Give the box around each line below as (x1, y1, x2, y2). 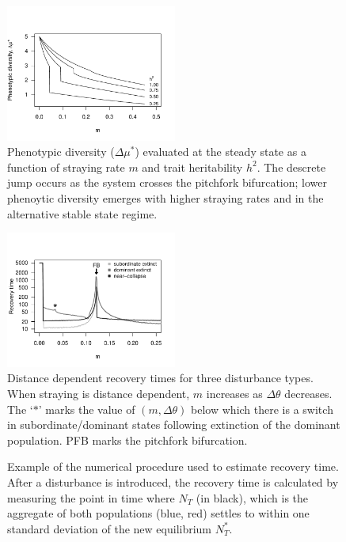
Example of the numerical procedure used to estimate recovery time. (7, 458, 339, 475)
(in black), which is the (196, 489, 309, 506)
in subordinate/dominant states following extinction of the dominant (7, 416, 340, 433)
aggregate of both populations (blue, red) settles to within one (7, 505, 310, 521)
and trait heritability (142, 158, 243, 175)
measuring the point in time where (7, 489, 175, 506)
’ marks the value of (38, 400, 135, 417)
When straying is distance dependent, (7, 385, 190, 401)
